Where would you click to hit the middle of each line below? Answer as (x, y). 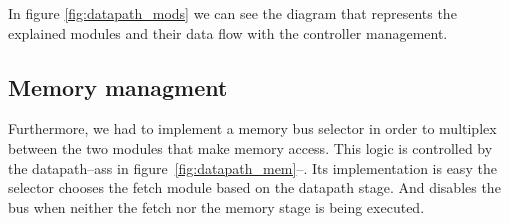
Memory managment (118, 86)
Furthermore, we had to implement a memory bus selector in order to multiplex (252, 128)
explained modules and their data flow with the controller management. (228, 32)
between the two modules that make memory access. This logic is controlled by (250, 147)
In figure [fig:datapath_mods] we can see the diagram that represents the (232, 13)
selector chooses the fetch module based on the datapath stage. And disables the (254, 187)
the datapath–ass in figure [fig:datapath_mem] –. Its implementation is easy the (252, 167)
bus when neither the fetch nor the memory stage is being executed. (216, 206)
